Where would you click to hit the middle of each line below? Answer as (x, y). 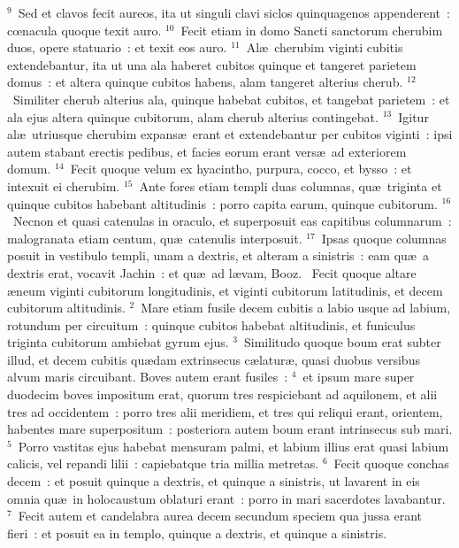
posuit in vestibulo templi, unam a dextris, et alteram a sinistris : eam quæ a (218, 255)
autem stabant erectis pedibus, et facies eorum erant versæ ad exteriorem (207, 151)
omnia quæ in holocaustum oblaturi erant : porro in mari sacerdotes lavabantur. (226, 498)
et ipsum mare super (359, 377)
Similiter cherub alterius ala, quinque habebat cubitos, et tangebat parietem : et (231, 99)
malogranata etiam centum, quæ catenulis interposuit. (155, 238)
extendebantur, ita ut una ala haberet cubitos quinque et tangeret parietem (212, 64)
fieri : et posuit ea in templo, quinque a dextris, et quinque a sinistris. (197, 533)
